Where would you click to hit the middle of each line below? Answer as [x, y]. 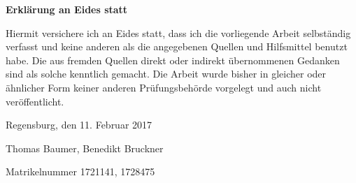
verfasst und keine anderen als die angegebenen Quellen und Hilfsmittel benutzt [177, 46]
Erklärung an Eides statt [67, 9]
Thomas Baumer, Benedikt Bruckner [85, 148]
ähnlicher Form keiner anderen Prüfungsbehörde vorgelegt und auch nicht [164, 87]
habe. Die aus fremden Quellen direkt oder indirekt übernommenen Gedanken [173, 60]
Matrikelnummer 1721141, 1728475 [80, 171]
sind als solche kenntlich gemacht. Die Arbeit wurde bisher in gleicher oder [166, 74]
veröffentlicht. [35, 101]
